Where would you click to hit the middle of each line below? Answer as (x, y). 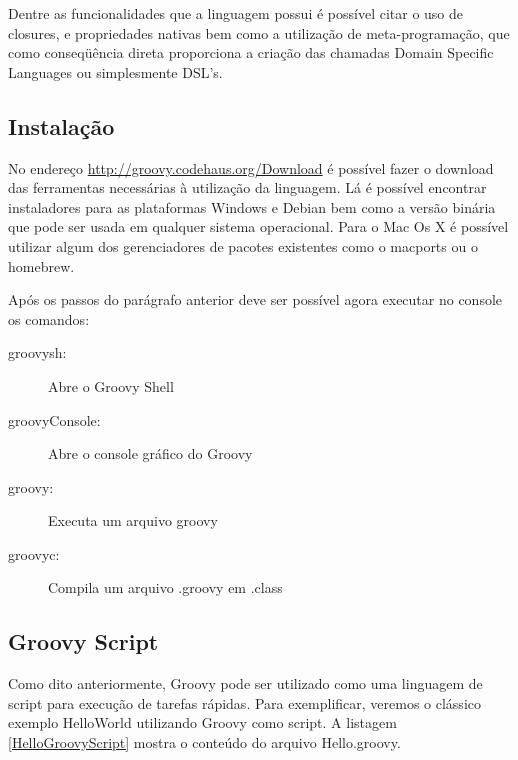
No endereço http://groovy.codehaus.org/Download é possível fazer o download (251, 167)
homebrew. (41, 265)
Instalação (61, 125)
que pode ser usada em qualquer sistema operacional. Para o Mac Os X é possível (258, 226)
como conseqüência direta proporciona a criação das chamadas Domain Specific (251, 52)
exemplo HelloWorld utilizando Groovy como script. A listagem (202, 722)
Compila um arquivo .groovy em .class (165, 587)
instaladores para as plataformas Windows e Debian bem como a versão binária (252, 206)
